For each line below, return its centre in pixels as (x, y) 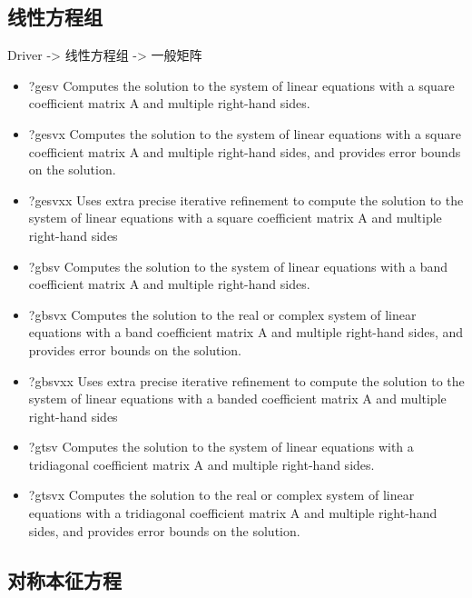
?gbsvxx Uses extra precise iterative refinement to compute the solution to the (246, 380)
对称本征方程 (64, 579)
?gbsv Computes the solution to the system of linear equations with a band (238, 266)
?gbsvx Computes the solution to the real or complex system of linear (222, 314)
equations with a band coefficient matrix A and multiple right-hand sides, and (246, 332)
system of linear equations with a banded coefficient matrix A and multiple (237, 399)
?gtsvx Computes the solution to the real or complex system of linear (221, 495)
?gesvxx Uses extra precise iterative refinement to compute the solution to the (246, 199)
